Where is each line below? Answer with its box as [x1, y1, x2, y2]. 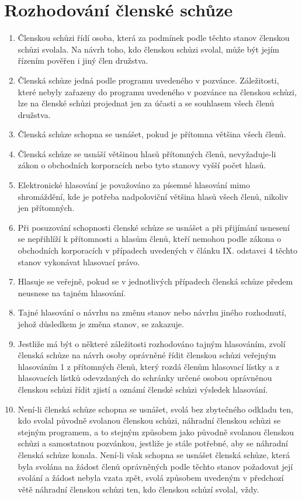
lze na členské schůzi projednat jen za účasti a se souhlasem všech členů [18, 97, 275, 109]
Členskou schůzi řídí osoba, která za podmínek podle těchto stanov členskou [18, 32, 290, 44]
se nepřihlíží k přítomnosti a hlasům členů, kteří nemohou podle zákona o [18, 233, 282, 245]
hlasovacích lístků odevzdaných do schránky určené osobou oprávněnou [18, 372, 272, 384]
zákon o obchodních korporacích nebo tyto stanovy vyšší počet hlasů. [18, 159, 266, 171]
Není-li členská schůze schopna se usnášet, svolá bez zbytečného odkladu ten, [18, 403, 293, 415]
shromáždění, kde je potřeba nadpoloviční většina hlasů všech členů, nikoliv [18, 190, 289, 202]
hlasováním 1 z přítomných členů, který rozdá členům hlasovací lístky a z [18, 360, 279, 372]
